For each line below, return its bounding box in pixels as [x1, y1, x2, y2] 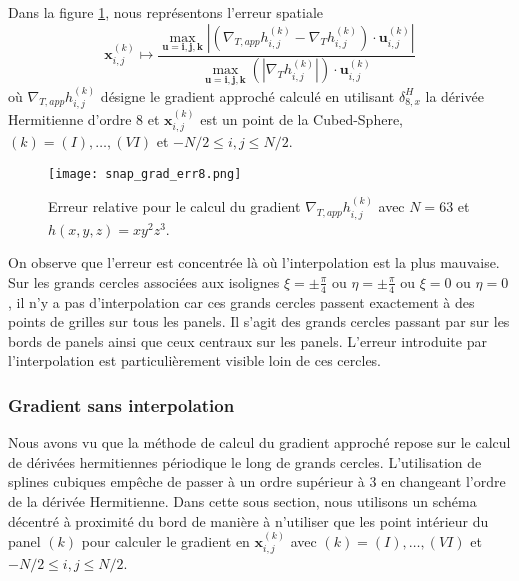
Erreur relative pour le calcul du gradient [48, 196, 301, 217]
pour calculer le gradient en [81, 531, 250, 552]
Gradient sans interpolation [8, 392, 235, 417]
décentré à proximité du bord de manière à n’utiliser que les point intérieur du [8, 510, 489, 531]
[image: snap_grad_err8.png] [48, 166, 242, 181]
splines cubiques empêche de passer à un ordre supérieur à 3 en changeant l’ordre [8, 471, 506, 492]
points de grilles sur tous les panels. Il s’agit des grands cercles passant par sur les [8, 311, 510, 332]
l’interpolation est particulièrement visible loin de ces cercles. [8, 350, 382, 371]
